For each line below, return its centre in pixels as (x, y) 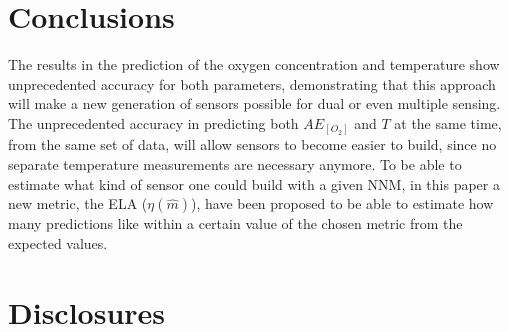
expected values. (58, 242)
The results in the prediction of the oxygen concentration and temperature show (254, 64)
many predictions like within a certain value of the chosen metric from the (235, 223)
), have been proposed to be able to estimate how (342, 203)
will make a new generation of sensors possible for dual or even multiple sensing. (254, 103)
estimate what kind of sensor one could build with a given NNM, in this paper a (254, 183)
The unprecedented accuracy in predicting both (153, 122)
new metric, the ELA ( (78, 203)
